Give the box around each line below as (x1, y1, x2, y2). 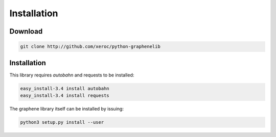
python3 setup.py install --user (20, 120, 104, 125)
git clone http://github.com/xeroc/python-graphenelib (20, 44, 160, 49)
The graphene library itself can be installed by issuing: (9, 106, 124, 112)
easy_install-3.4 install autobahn (20, 86, 109, 91)
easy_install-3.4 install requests (20, 93, 109, 99)
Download (9, 27, 43, 36)
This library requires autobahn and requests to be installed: (9, 72, 134, 78)
